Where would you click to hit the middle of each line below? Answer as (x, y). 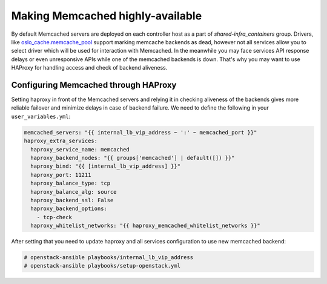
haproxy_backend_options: (69, 209)
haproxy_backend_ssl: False (72, 200)
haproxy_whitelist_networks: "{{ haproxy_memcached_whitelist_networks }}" (145, 226)
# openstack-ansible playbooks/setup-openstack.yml (102, 266)
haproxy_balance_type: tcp (71, 183)
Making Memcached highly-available (107, 16)
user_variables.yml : (41, 116)
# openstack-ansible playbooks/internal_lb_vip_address (109, 258)
